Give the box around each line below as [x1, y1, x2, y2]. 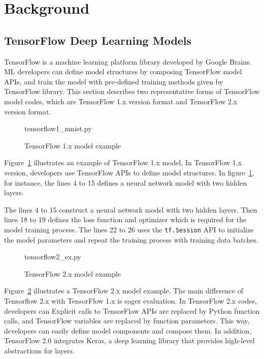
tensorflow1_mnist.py [24, 123, 92, 134]
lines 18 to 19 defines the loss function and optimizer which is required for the [4, 214, 247, 225]
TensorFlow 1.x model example [24, 140, 121, 151]
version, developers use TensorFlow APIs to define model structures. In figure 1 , [4, 167, 254, 177]
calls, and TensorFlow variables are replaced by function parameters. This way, [4, 315, 250, 326]
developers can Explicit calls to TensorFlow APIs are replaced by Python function [4, 305, 260, 316]
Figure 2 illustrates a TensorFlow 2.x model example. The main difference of [4, 285, 243, 296]
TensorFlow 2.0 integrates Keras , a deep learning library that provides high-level [4, 335, 255, 346]
